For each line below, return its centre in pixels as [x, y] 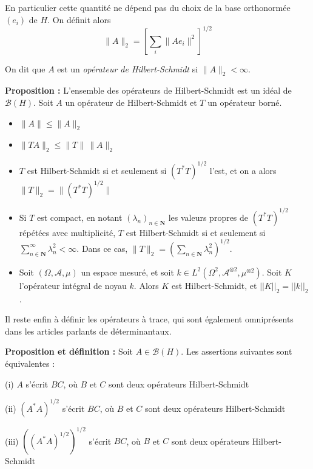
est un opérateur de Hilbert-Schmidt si [128, 68]
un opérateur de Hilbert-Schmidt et [131, 102]
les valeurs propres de [208, 217]
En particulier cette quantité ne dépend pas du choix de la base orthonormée [148, 7]
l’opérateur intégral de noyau [73, 285]
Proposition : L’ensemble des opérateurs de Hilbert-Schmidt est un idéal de [148, 90]
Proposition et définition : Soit [69, 351]
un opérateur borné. [245, 102]
